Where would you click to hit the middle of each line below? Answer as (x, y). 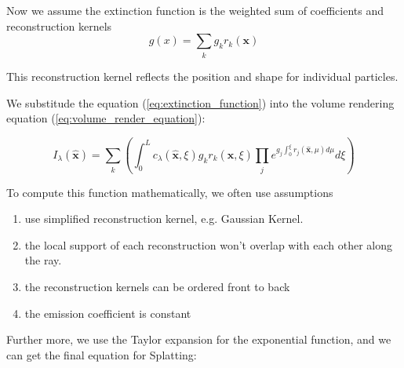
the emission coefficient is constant (108, 313)
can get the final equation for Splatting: (102, 354)
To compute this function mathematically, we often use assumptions (170, 192)
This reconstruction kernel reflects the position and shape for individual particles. (202, 77)
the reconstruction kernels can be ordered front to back (157, 287)
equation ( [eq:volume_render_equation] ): (106, 118)
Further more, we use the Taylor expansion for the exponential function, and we (199, 339)
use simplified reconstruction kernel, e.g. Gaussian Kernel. (164, 219)
